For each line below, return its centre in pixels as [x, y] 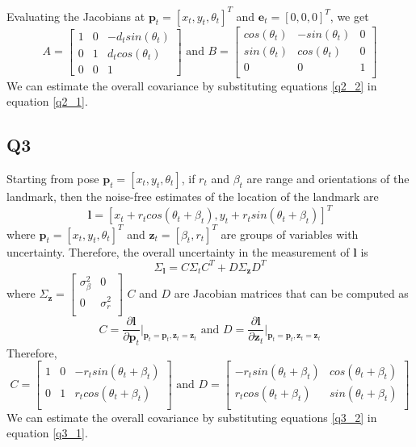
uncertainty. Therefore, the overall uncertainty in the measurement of [178, 251]
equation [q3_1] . [47, 433]
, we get [349, 16]
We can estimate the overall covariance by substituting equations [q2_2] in [192, 85]
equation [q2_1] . [47, 101]
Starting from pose [53, 179]
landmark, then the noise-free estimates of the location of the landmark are [193, 196]
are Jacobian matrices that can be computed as [291, 293]
